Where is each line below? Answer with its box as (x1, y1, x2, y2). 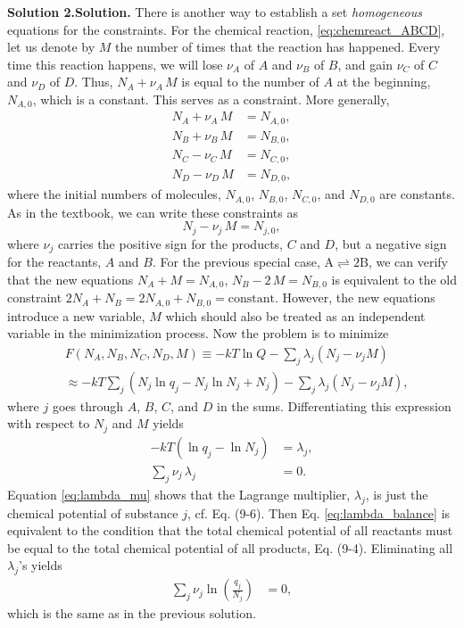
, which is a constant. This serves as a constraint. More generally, (32, 89, 390, 108)
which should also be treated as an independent (165, 306, 426, 325)
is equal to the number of (181, 72, 319, 91)
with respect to (7, 414, 90, 433)
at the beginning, (336, 72, 431, 91)
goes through (52, 396, 123, 415)
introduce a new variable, (7, 306, 145, 325)
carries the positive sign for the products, (57, 234, 283, 252)
